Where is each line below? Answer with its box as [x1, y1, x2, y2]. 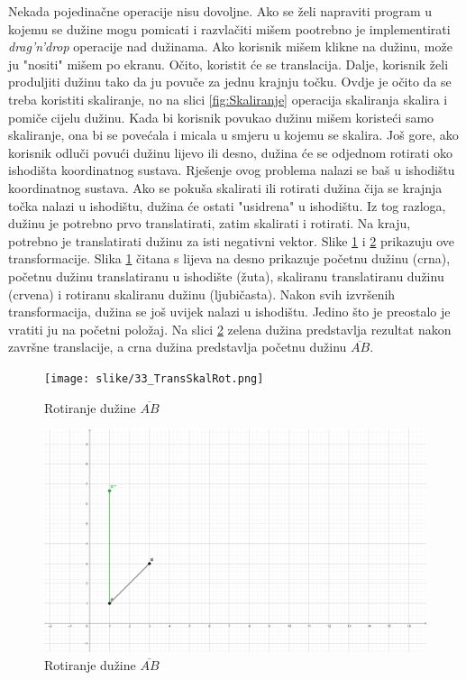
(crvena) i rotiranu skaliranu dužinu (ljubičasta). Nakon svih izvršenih [8, 284, 396, 303]
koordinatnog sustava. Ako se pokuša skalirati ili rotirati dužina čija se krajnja [8, 178, 443, 197]
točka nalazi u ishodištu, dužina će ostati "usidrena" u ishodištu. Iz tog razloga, [8, 196, 446, 215]
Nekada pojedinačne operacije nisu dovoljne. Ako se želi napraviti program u [8, 2, 433, 20]
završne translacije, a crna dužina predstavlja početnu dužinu [8, 337, 347, 356]
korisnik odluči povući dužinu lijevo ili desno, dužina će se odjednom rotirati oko [8, 142, 453, 161]
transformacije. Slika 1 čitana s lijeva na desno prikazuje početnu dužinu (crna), [8, 249, 451, 268]
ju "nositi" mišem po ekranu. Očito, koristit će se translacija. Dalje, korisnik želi [8, 54, 449, 73]
